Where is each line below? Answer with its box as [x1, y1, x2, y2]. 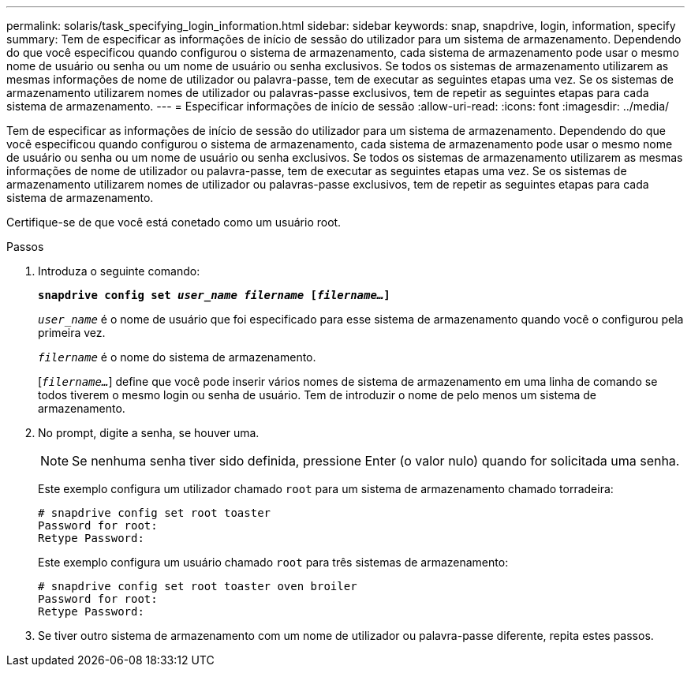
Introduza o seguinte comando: [38, 264, 200, 278]
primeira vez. [38, 326, 106, 339]
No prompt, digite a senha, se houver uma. [38, 426, 260, 439]
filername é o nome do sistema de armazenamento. [38, 350, 316, 364]
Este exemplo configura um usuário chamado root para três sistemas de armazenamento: [38, 555, 509, 569]
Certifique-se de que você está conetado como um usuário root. [6, 215, 342, 229]
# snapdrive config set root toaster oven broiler [38, 580, 357, 593]
